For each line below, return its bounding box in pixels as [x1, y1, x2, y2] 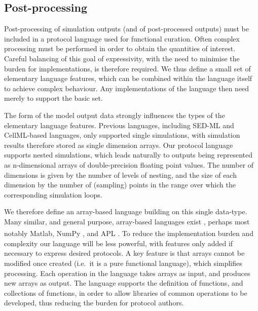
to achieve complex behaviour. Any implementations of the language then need [4, 83, 249, 93]
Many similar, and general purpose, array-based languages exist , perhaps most [4, 216, 250, 226]
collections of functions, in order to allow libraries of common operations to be [4, 287, 247, 298]
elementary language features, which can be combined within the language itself [4, 73, 252, 84]
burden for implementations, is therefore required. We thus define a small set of [4, 63, 251, 73]
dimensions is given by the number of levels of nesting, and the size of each [4, 169, 237, 180]
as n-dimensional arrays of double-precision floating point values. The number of [4, 159, 254, 170]
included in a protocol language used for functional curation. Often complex [4, 33, 240, 44]
